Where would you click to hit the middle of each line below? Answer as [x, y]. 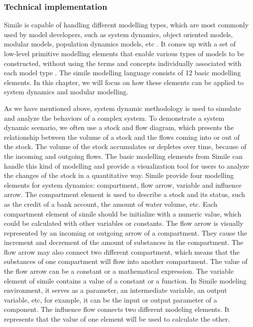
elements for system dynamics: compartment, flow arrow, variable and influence [123, 185]
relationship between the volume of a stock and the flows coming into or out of [122, 137]
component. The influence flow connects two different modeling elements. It [117, 309]
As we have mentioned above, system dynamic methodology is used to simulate [123, 108]
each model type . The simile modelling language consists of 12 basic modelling [122, 73]
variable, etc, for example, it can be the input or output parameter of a [111, 299]
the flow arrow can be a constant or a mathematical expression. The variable [119, 271]
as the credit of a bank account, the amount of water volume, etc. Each [111, 204]
